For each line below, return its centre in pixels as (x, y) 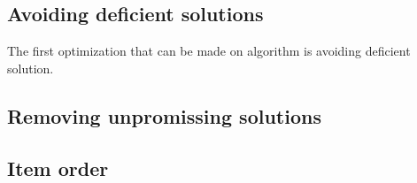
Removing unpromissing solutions (164, 115)
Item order (58, 168)
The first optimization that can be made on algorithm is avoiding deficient (209, 51)
